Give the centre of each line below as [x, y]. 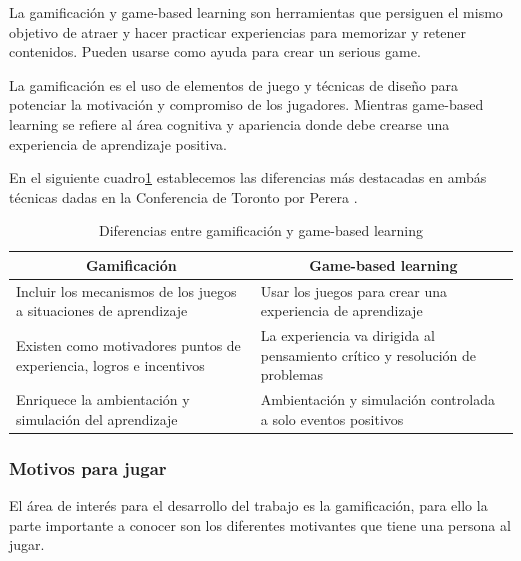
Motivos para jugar [88, 467]
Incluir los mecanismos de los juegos [126, 290]
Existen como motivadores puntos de [128, 345]
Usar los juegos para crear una [354, 290]
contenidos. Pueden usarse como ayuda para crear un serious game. [215, 51]
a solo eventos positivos [332, 418]
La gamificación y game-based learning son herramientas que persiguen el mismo [256, 12]
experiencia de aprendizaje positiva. [118, 143]
